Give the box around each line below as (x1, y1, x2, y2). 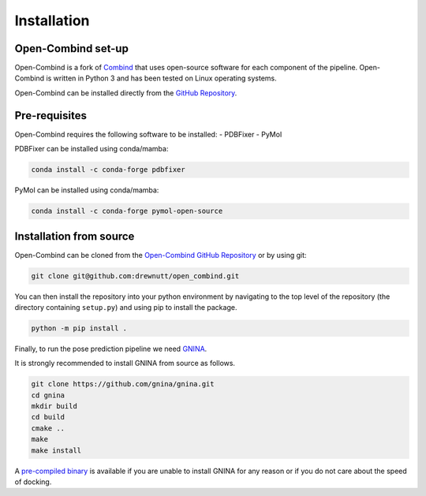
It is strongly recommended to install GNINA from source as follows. (14, 359, 236, 368)
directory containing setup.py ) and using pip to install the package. (14, 302, 237, 311)
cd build (31, 412, 65, 422)
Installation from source (14, 229, 135, 243)
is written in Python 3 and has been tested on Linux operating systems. (46, 73, 277, 83)
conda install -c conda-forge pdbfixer (31, 166, 185, 174)
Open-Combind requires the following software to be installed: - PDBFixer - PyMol (14, 129, 282, 139)
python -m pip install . (31, 323, 128, 333)
